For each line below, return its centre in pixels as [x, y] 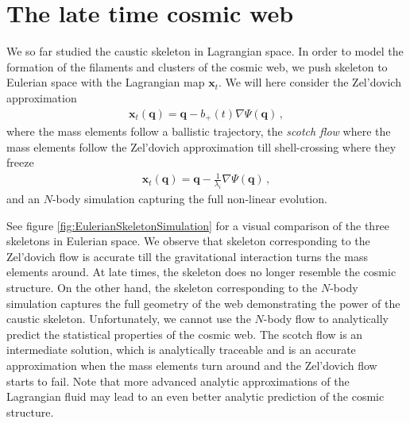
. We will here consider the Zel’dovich [309, 82]
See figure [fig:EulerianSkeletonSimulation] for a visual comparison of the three [198, 225]
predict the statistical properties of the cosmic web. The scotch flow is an [185, 334]
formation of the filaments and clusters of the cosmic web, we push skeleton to [197, 66]
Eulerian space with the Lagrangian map [106, 82]
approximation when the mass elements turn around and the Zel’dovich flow [192, 365]
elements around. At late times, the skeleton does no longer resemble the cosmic [201, 272]
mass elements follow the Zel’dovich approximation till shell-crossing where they [201, 146]
